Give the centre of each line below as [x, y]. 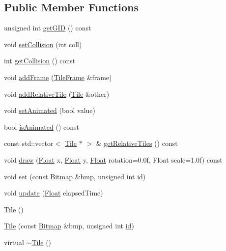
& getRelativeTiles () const [137, 143]
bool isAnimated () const [42, 126]
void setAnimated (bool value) [50, 110]
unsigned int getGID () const [48, 28]
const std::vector [29, 143]
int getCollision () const [40, 61]
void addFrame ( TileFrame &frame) [58, 77]
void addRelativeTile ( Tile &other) [57, 94]
